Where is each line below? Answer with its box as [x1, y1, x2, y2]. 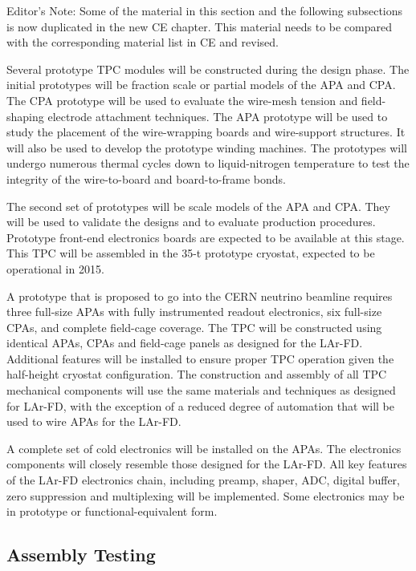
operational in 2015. [6, 260, 104, 277]
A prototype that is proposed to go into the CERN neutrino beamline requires [6, 287, 393, 304]
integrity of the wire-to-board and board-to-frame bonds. [6, 170, 286, 187]
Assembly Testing [6, 542, 156, 567]
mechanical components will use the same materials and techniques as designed [6, 382, 396, 399]
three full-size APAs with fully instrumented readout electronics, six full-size [6, 303, 382, 320]
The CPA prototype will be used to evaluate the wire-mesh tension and [6, 91, 358, 108]
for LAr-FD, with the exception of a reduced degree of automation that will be [6, 397, 394, 414]
